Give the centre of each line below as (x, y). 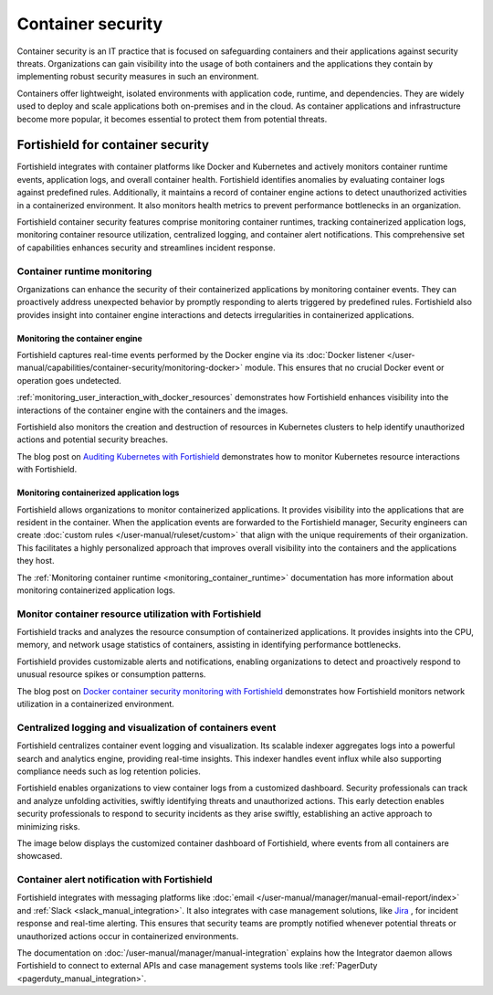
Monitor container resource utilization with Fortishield (139, 614)
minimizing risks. (49, 826)
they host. (36, 561)
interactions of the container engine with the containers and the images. (152, 410)
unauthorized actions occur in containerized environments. (128, 936)
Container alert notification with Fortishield (115, 880)
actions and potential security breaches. (93, 439)
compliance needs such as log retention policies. (109, 771)
